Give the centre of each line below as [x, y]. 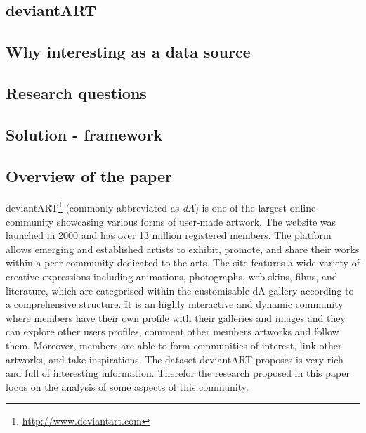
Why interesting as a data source [128, 52]
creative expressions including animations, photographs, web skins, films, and [172, 276]
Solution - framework [84, 134]
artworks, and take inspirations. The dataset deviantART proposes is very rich [175, 359]
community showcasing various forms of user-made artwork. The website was [171, 221]
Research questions [76, 92]
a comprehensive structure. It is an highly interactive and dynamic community [175, 304]
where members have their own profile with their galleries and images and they [176, 317]
